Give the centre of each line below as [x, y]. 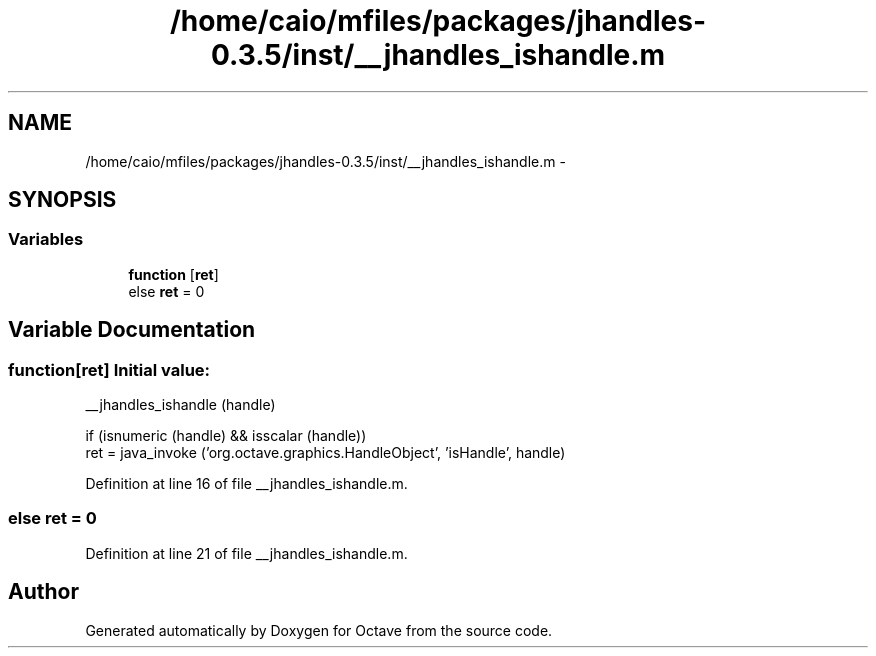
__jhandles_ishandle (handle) [180, 405]
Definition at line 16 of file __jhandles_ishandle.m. [246, 484]
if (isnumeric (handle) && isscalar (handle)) [226, 436]
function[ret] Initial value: [109, 369]
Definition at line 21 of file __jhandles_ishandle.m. [246, 553]
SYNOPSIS [62, 200]
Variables [46, 239]
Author [43, 592]
